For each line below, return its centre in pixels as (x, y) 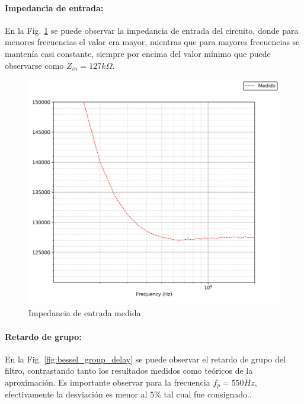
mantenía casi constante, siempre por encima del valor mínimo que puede (138, 53)
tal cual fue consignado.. (208, 394)
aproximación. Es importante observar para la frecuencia (108, 382)
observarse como (34, 65)
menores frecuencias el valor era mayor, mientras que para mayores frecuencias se (152, 42)
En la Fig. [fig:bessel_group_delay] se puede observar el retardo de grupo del (145, 359)
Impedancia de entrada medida (85, 313)
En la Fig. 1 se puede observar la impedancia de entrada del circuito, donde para (152, 30)
